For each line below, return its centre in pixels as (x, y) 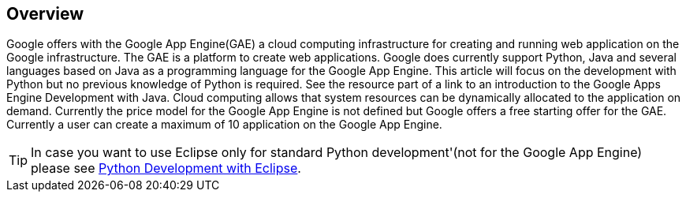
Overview (45, 14)
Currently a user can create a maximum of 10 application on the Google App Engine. (224, 125)
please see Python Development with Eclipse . (166, 168)
